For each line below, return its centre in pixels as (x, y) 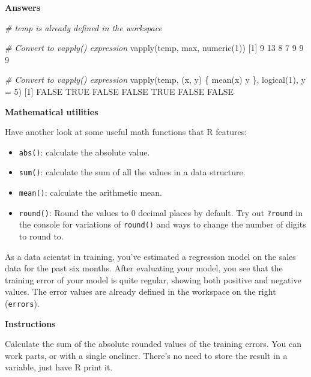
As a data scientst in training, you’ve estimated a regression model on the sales (150, 256)
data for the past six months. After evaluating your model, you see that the (144, 268)
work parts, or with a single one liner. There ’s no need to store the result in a (146, 355)
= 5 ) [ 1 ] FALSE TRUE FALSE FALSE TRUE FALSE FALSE (119, 91)
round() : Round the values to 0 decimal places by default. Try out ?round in (161, 212)
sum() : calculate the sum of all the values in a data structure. (132, 172)
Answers (23, 7)
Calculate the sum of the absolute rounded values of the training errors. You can (153, 344)
